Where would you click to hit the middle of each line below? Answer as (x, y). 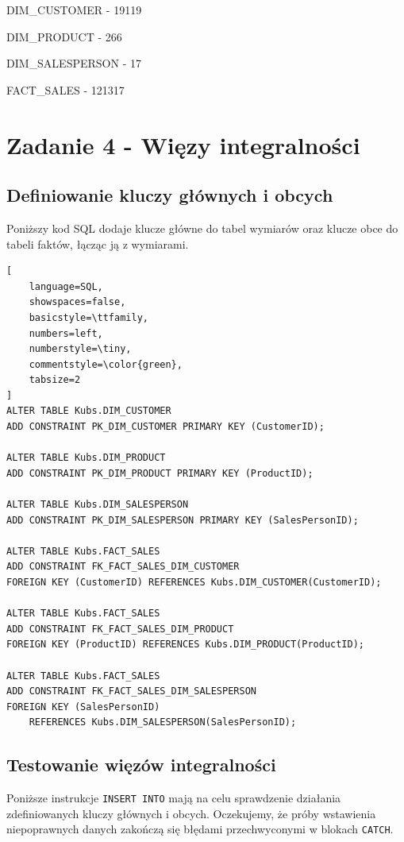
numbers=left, (66, 333)
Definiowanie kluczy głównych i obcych (170, 195)
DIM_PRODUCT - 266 (64, 36)
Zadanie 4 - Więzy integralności (183, 144)
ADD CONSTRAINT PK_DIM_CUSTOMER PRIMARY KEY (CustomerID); (165, 427)
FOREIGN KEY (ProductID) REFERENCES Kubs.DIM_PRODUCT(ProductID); (186, 645)
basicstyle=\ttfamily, (88, 317)
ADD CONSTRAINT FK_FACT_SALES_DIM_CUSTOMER (123, 567)
